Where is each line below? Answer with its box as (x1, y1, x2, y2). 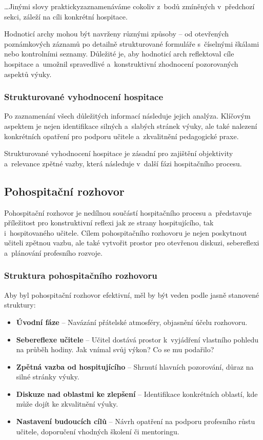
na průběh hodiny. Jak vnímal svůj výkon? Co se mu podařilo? (16, 344, 214, 355)
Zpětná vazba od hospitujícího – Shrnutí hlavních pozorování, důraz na (16, 361, 254, 372)
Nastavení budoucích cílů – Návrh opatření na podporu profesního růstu (16, 416, 255, 427)
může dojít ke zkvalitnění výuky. (16, 398, 118, 409)
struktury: (4, 299, 36, 310)
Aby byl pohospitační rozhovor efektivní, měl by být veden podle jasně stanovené (4, 289, 259, 300)
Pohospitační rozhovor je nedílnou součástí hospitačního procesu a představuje (4, 207, 252, 218)
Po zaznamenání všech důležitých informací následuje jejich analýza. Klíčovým (4, 110, 251, 121)
